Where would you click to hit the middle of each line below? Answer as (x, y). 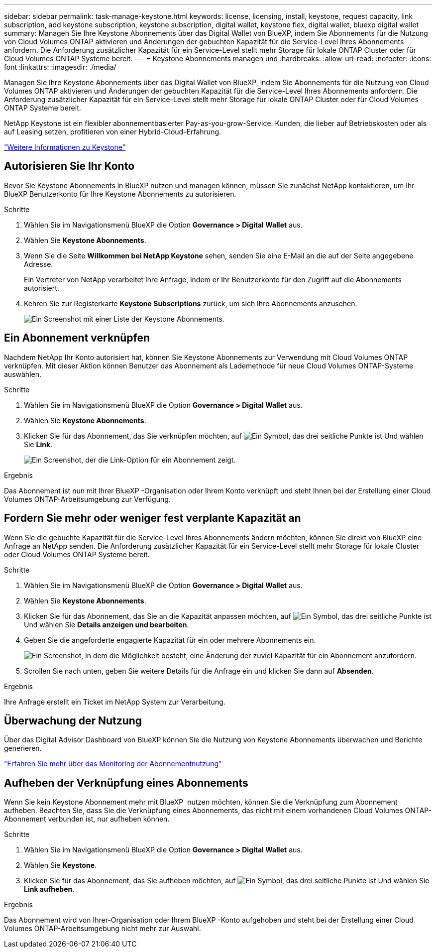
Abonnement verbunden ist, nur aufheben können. (87, 819)
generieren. (23, 748)
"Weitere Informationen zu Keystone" (65, 147)
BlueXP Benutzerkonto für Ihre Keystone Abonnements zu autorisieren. (120, 194)
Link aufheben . (49, 889)
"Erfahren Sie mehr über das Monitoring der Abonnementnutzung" (113, 764)
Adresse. (39, 264)
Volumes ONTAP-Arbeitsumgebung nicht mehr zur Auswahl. (103, 929)
